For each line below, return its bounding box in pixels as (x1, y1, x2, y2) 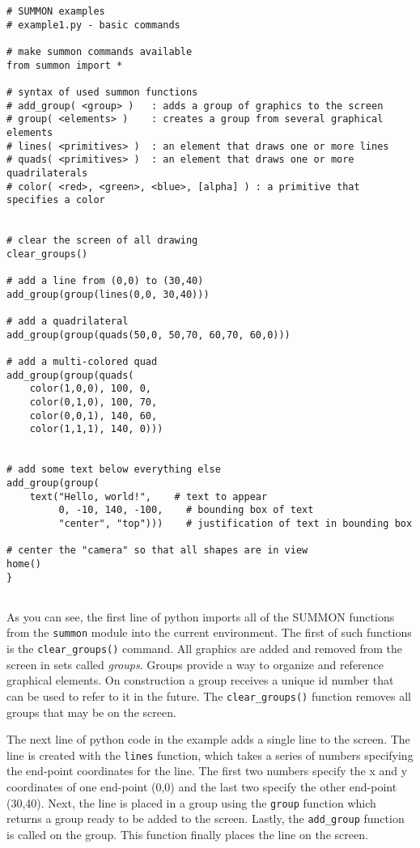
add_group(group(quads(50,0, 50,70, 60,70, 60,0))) (6, 329, 291, 341)
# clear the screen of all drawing (6, 235, 198, 247)
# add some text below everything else (6, 464, 221, 476)
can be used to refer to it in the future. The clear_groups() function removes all (6, 687, 411, 704)
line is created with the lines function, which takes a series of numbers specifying (6, 746, 414, 763)
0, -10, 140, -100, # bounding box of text (58, 504, 314, 516)
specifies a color (6, 194, 105, 206)
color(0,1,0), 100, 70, (29, 396, 158, 409)
